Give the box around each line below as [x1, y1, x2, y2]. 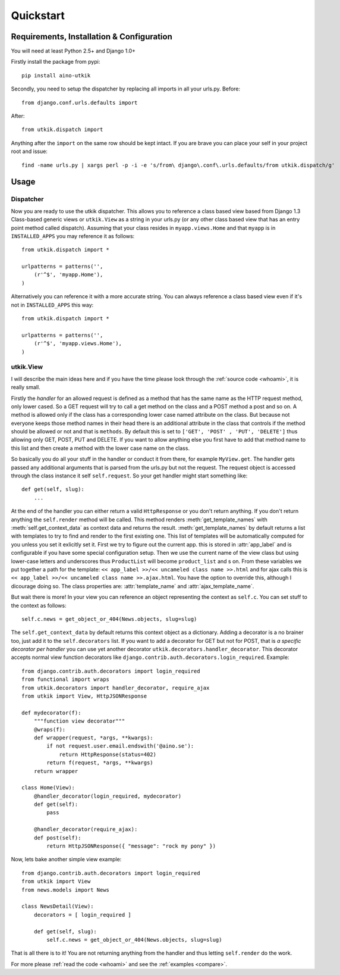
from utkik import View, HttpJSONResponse [21, 693, 147, 699]
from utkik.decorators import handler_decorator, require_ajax [21, 685, 210, 691]
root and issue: [11, 148, 48, 155]
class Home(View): [21, 785, 75, 791]
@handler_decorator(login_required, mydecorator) [33, 792, 181, 799]
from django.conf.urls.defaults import [21, 99, 138, 106]
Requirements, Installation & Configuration [11, 32, 172, 42]
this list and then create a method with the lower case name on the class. [11, 444, 190, 452]
